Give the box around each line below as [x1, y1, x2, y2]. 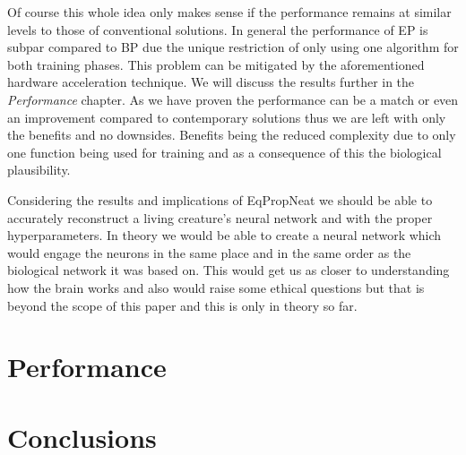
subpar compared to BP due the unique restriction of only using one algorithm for [7, 38, 459, 56]
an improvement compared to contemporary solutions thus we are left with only [7, 107, 446, 126]
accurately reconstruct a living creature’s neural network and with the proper [7, 208, 433, 227]
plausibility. [7, 160, 71, 179]
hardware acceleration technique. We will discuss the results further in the [7, 73, 415, 91]
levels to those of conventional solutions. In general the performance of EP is [7, 20, 428, 39]
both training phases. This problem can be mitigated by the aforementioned [7, 55, 425, 73]
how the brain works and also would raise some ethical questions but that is [7, 278, 425, 296]
